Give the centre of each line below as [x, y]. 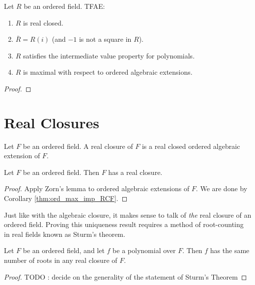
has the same [230, 250]
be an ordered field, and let [64, 250]
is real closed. [43, 22]
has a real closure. [135, 172]
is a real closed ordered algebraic [191, 146]
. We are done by [222, 188]
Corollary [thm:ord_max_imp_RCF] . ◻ [66, 198]
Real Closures [52, 122]
